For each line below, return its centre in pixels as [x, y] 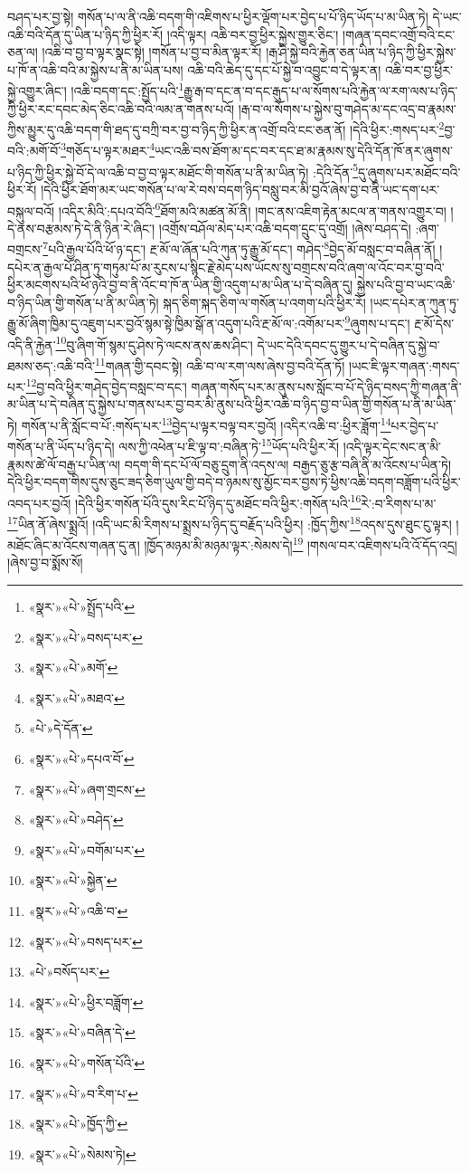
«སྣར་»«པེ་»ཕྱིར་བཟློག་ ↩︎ [86, 1001]
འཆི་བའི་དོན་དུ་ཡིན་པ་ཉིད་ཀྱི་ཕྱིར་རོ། [85, 34]
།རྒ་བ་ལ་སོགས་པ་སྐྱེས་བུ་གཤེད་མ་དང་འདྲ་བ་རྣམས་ [347, 108]
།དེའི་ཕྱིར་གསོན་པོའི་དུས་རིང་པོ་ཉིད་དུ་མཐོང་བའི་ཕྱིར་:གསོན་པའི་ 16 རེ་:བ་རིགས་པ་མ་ [256, 501]
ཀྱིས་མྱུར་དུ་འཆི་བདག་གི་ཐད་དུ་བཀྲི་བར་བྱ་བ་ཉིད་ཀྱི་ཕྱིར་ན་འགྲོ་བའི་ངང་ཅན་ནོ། [177, 129]
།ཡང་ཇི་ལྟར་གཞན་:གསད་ [404, 365]
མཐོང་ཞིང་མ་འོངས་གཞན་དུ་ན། [74, 544]
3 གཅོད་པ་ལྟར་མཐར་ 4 [108, 149]
